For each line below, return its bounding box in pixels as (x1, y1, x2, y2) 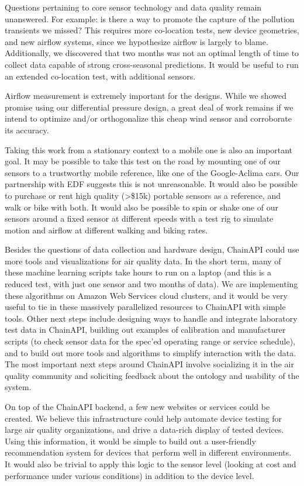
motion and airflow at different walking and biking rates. (5, 223, 208, 236)
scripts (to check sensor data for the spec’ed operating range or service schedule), (5, 335, 295, 347)
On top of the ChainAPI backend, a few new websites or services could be (5, 401, 270, 412)
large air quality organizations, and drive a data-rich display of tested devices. (5, 423, 284, 436)
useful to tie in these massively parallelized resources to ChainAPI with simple (5, 301, 286, 313)
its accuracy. (5, 123, 49, 136)
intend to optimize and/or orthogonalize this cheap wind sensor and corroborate (5, 112, 292, 125)
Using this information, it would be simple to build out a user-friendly (5, 435, 256, 447)
